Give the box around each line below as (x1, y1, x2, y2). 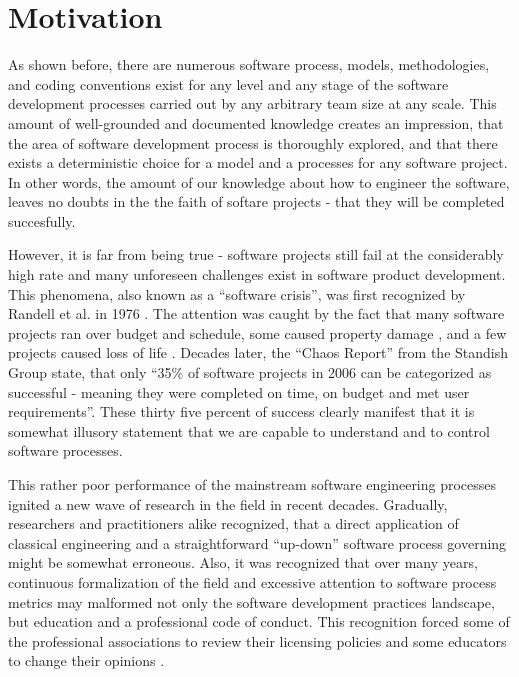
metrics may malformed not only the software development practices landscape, (8, 591, 495, 612)
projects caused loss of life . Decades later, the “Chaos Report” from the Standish (8, 342, 509, 363)
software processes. (8, 440, 123, 461)
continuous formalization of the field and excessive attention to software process (8, 571, 497, 592)
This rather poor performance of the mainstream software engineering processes (8, 474, 497, 494)
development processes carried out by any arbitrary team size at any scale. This (8, 93, 497, 114)
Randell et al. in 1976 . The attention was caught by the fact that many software (8, 303, 505, 324)
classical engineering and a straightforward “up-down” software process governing (8, 532, 507, 553)
